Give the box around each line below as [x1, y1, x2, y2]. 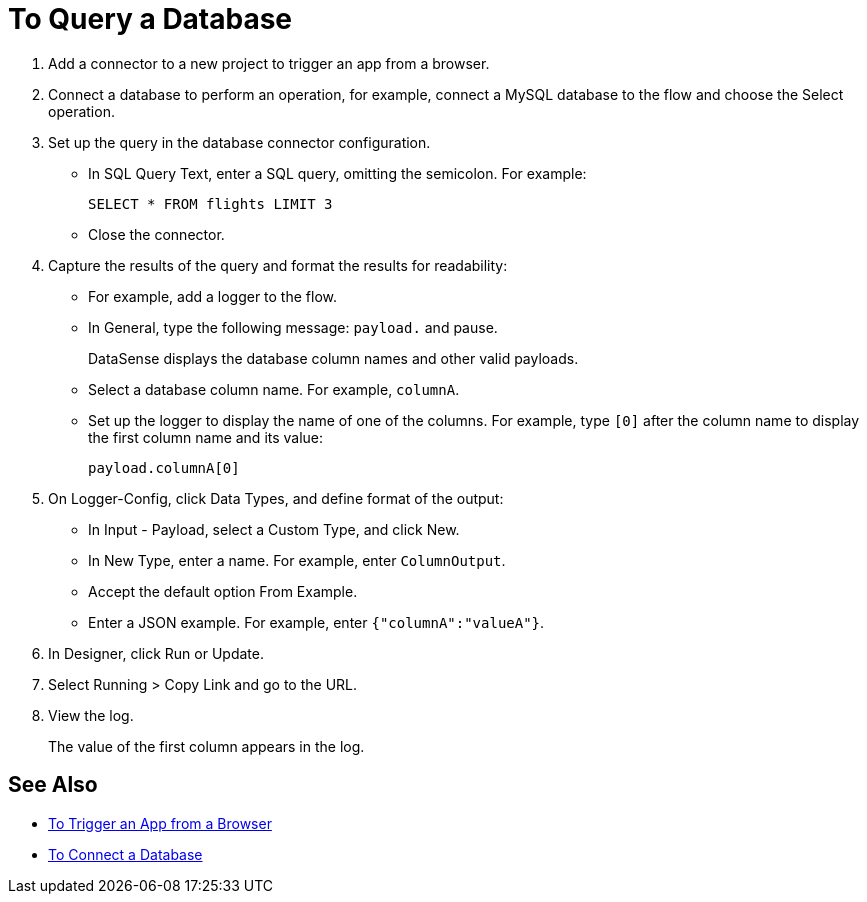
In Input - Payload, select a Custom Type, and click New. [88, 520, 460, 538]
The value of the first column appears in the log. [48, 737, 365, 755]
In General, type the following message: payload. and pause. [88, 318, 498, 336]
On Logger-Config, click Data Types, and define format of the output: [48, 489, 504, 507]
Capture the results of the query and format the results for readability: [48, 256, 508, 274]
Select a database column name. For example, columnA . [88, 380, 460, 398]
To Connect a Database [48, 845, 203, 863]
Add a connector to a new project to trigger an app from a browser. [48, 54, 490, 72]
